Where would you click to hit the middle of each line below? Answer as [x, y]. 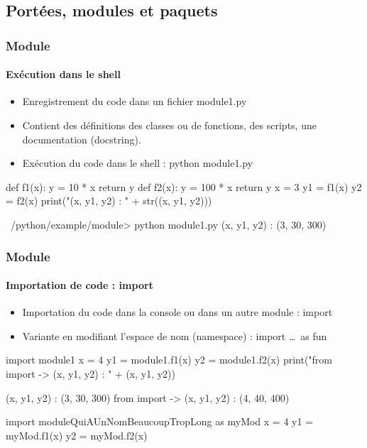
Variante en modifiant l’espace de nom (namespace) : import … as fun [175, 335]
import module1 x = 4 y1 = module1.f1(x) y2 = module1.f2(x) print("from [169, 360]
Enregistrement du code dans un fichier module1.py [135, 101]
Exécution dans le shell [63, 74]
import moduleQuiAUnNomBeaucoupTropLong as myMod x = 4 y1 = [160, 421]
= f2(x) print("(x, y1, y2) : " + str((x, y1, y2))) [109, 201]
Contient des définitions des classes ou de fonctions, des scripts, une [169, 125]
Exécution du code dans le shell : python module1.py [138, 163]
